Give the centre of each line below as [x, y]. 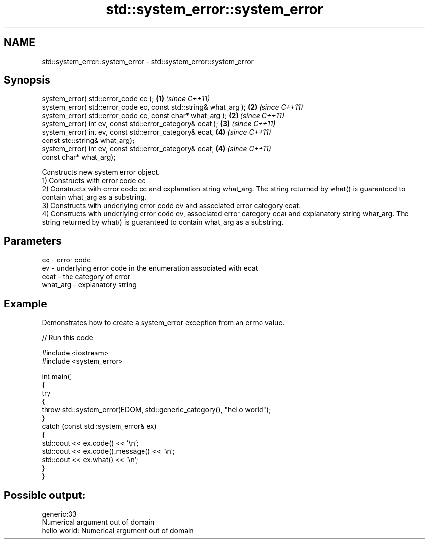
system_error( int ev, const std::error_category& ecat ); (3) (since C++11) [159, 124]
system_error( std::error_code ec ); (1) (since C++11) [126, 99]
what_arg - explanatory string [89, 285]
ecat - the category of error [86, 277]
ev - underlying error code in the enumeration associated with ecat [150, 268]
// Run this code [67, 338]
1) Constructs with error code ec [94, 181]
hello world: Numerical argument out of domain [118, 530]
